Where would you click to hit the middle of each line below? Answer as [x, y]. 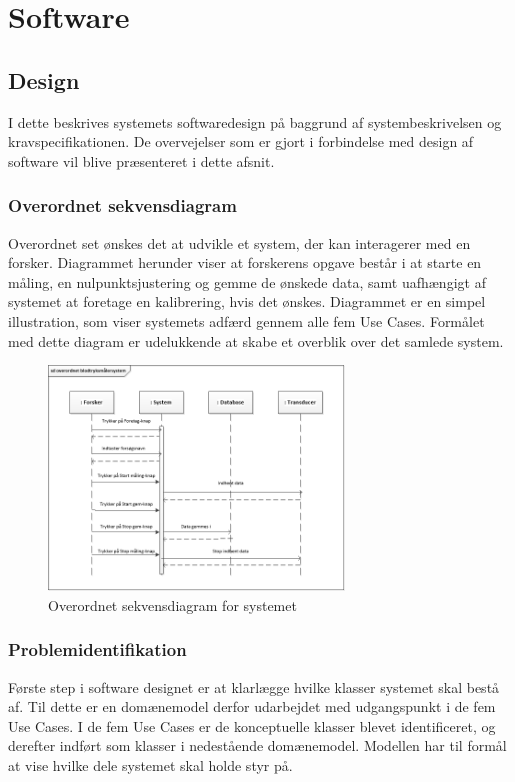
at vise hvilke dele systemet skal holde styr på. [150, 764]
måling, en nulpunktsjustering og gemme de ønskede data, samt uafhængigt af [247, 281]
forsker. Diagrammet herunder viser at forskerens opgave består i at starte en [245, 262]
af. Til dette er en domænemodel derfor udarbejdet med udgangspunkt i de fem [252, 706]
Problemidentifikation [97, 649]
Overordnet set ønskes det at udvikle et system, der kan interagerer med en [239, 242]
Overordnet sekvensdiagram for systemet [172, 604]
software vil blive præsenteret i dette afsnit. [141, 160]
